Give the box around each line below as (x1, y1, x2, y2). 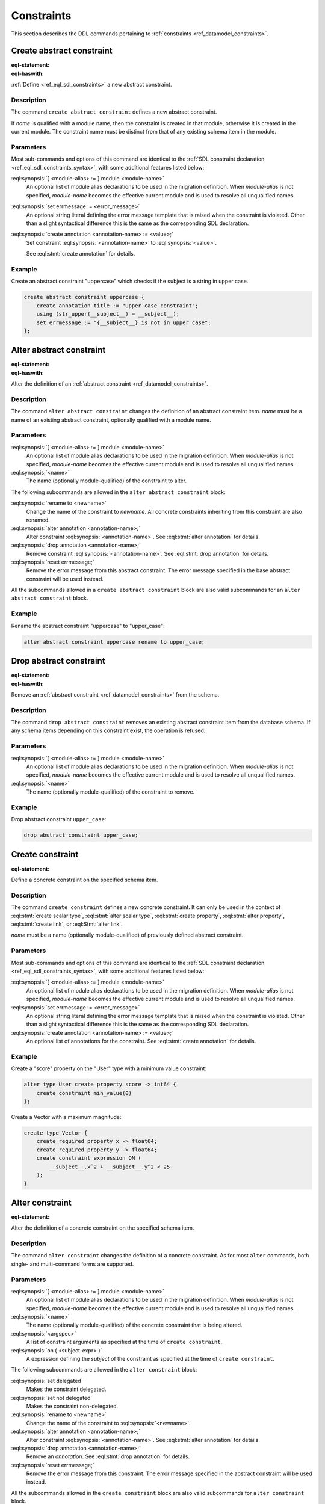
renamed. (26, 516, 51, 523)
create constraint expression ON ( (36, 1155, 141, 1162)
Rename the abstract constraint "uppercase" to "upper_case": (11, 622, 165, 629)
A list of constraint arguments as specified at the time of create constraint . (26, 1339, 223, 1346)
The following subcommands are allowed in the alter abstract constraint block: (11, 488, 226, 496)
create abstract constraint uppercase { (23, 294, 144, 301)
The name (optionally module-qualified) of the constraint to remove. (26, 788, 195, 795)
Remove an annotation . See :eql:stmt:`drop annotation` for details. (26, 1453, 190, 1460)
